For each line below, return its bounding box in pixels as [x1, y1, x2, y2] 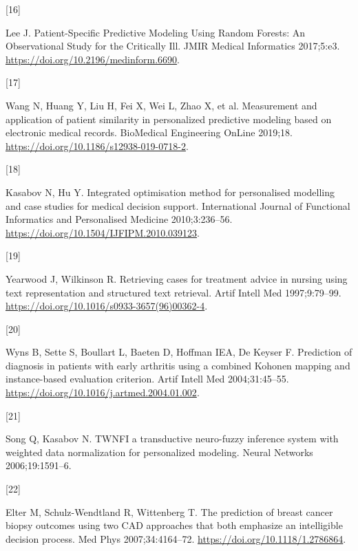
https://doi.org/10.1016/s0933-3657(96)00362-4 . [6, 299, 208, 313]
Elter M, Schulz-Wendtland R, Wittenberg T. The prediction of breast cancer [6, 504, 333, 519]
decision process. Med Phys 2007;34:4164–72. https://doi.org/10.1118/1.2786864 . [6, 531, 346, 545]
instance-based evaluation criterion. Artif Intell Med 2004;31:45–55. [6, 371, 289, 386]
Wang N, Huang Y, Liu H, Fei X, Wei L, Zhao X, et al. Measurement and [6, 98, 317, 112]
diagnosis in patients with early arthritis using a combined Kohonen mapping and [6, 358, 350, 372]
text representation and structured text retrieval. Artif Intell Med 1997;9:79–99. [6, 285, 341, 299]
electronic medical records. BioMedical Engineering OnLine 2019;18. [6, 125, 293, 140]
